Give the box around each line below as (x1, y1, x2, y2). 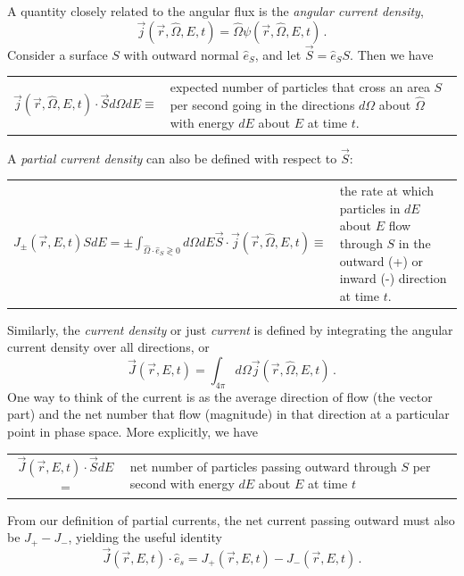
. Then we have (350, 45, 434, 63)
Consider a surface (7, 45, 108, 63)
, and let (254, 45, 302, 63)
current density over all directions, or (7, 338, 210, 356)
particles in (339, 198, 401, 217)
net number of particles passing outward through (129, 456, 397, 475)
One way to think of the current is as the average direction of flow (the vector (7, 387, 433, 405)
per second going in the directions (170, 95, 355, 113)
